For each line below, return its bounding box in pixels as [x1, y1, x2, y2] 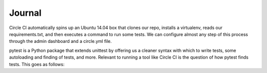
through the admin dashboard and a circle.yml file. [9, 38, 112, 44]
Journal [9, 7, 42, 18]
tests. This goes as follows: [9, 61, 65, 67]
